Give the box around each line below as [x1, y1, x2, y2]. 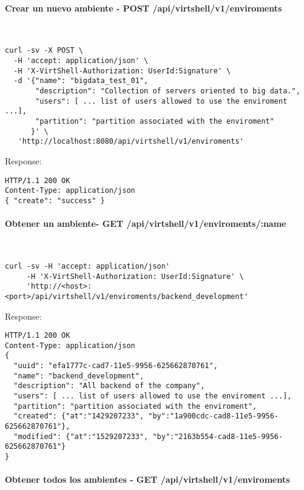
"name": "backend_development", [13, 371, 144, 380]
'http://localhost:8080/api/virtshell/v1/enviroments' [18, 137, 244, 146]
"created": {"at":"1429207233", [13, 412, 144, 421]
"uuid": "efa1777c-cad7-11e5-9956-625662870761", [13, 361, 218, 371]
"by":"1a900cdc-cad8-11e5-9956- [148, 412, 279, 421]
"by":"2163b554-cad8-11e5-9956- [152, 432, 283, 441]
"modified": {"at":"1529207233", [13, 432, 149, 441]
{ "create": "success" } [5, 196, 105, 205]
